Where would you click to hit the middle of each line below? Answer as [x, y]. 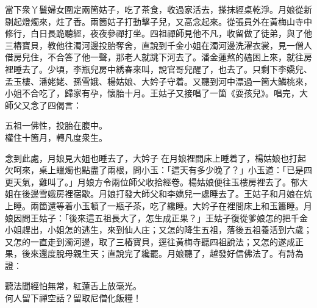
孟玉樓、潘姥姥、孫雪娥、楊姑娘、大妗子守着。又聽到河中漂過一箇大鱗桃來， [158, 81]
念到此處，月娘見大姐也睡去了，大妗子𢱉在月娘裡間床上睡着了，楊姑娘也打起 [155, 158]
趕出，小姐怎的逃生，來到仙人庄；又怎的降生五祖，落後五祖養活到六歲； [167, 230]
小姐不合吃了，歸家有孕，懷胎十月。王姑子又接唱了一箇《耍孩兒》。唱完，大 [156, 93]
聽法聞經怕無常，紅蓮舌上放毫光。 [73, 286]
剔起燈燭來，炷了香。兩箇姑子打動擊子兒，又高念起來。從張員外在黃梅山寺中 [158, 21]
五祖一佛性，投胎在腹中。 [56, 125]
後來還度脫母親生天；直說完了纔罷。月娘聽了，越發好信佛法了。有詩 [158, 253]
